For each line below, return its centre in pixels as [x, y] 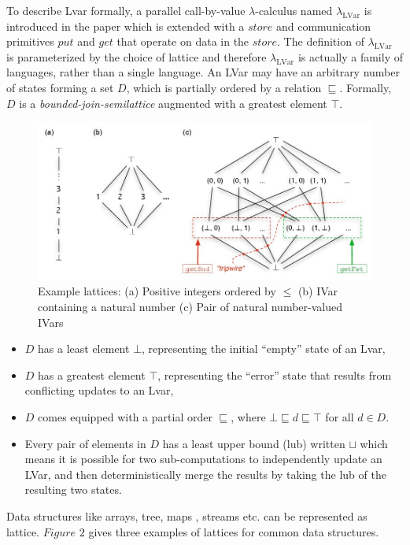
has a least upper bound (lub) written [254, 443]
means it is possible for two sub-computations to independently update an [203, 459]
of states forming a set [60, 87]
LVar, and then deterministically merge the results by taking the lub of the [205, 474]
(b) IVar [318, 291]
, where [248, 416]
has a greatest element [92, 374]
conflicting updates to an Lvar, [99, 390]
